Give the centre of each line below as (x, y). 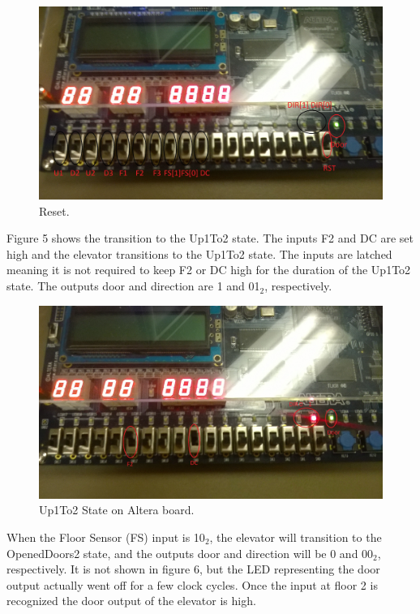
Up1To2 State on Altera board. (117, 510)
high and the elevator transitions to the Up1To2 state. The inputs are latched (199, 253)
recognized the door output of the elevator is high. (131, 601)
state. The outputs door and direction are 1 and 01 (133, 286)
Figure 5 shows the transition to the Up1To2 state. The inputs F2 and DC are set (210, 238)
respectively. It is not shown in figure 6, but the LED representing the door (193, 569)
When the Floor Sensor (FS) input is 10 (106, 537)
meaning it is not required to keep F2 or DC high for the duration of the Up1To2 (209, 270)
